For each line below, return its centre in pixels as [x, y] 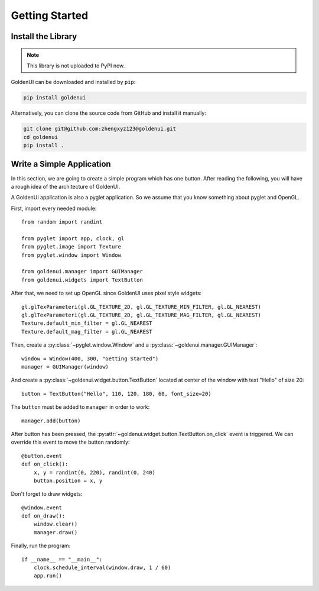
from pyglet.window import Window [71, 255]
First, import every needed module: [54, 208]
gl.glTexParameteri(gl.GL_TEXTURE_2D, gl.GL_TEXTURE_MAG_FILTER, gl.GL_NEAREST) [141, 315]
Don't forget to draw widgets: [47, 494]
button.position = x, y [68, 480]
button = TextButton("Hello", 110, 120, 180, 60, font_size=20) [117, 394]
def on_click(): [45, 464]
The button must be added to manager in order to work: [80, 407]
